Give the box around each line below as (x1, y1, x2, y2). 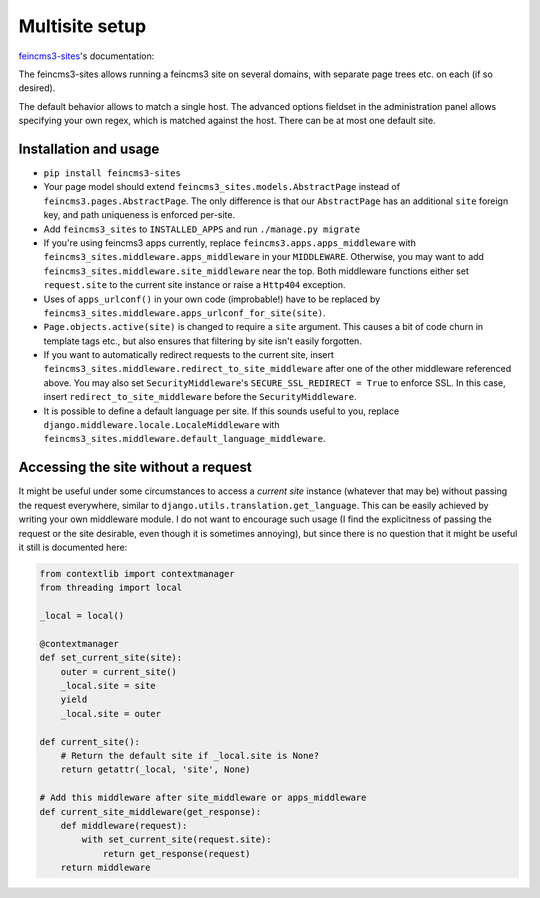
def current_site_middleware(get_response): (39, 806, 262, 817)
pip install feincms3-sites (43, 168, 182, 179)
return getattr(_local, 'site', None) (60, 764, 251, 775)
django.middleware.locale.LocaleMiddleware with (43, 419, 280, 431)
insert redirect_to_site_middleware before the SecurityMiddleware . (43, 391, 357, 403)
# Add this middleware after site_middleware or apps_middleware (39, 792, 367, 804)
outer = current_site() (60, 666, 177, 677)
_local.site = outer (60, 708, 162, 719)
